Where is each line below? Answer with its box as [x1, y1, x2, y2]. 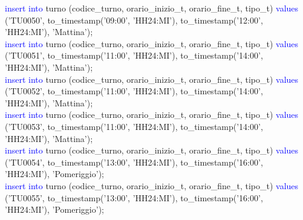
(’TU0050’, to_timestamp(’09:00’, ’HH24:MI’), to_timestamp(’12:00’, [5, 13, 263, 26]
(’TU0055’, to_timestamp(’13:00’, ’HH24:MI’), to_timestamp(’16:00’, [5, 191, 263, 204]
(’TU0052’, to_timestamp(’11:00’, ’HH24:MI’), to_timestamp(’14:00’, [5, 85, 263, 97]
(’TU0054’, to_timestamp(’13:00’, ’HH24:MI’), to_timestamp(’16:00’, [5, 155, 263, 168]
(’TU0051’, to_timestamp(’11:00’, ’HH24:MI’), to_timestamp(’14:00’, [5, 49, 263, 62]
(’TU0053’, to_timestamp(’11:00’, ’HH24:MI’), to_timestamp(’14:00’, [5, 120, 263, 132]
